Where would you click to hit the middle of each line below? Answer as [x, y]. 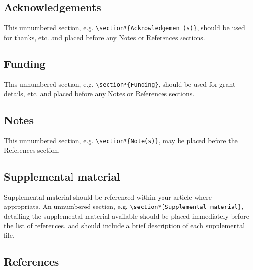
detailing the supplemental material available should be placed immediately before [126, 216]
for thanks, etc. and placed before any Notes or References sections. [105, 37]
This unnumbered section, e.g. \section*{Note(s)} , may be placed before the [121, 140]
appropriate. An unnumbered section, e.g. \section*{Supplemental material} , [124, 206]
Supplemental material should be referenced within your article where [108, 197]
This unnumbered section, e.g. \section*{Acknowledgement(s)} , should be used [125, 28]
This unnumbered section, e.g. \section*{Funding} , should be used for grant [120, 84]
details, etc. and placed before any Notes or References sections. [99, 93]
